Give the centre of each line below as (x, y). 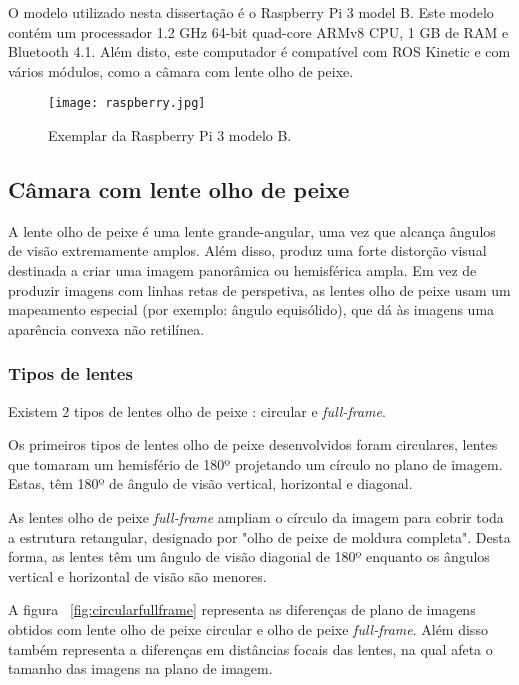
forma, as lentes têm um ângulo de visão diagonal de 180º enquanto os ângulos (249, 556)
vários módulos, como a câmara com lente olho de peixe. (181, 70)
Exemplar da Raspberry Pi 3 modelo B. (170, 135)
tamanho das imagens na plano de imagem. (140, 668)
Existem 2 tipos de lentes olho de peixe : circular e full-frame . (197, 410)
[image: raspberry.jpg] (127, 103)
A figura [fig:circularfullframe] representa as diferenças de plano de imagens (242, 609)
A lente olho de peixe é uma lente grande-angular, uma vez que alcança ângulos (252, 230)
